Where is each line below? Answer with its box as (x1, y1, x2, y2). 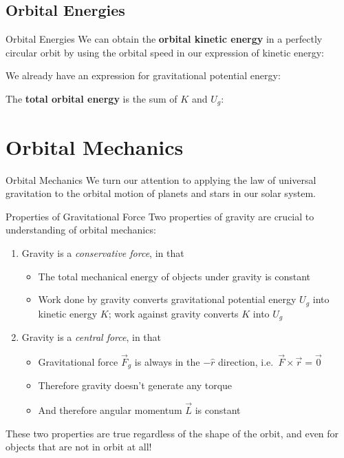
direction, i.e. (218, 354, 274, 368)
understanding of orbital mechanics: (6, 222, 156, 237)
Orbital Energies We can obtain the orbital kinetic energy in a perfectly (6, 32, 323, 46)
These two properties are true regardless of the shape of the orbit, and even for (6, 426, 339, 440)
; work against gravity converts (108, 306, 239, 320)
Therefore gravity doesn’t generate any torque (38, 378, 233, 393)
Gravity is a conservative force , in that (21, 245, 184, 260)
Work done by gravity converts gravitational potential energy (38, 292, 297, 306)
